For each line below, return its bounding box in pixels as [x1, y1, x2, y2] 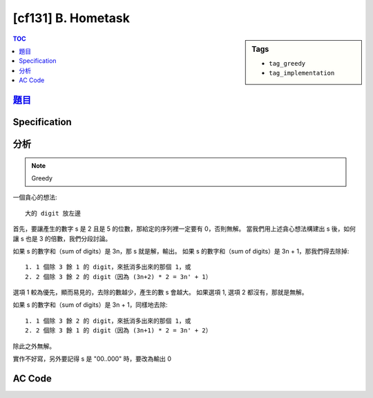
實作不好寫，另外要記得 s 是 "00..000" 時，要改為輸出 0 [12, 354, 172, 363]
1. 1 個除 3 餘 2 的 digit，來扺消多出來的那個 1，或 [25, 316, 191, 325]
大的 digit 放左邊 [25, 209, 82, 217]
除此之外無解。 [12, 342, 55, 350]
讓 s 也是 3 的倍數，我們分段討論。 [12, 234, 112, 243]
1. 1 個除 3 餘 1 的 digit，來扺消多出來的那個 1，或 [25, 263, 191, 271]
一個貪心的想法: [12, 193, 58, 202]
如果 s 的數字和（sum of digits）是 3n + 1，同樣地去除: [12, 301, 169, 309]
